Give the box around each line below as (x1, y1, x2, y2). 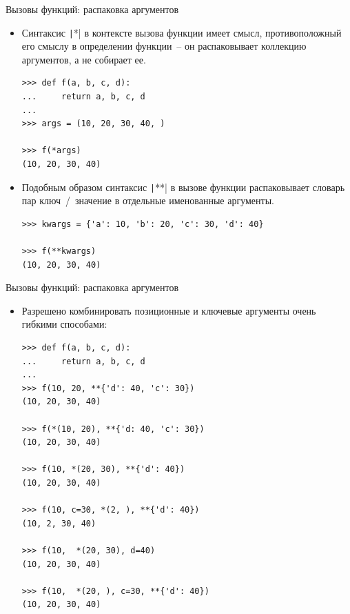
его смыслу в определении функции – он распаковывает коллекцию (21, 39, 307, 53)
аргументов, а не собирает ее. (21, 52, 146, 66)
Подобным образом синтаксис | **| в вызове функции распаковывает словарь (21, 179, 345, 194)
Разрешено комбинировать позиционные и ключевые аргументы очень (21, 303, 316, 317)
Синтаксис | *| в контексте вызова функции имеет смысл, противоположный (21, 25, 342, 39)
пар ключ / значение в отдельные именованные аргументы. (21, 193, 274, 208)
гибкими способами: (21, 317, 107, 331)
